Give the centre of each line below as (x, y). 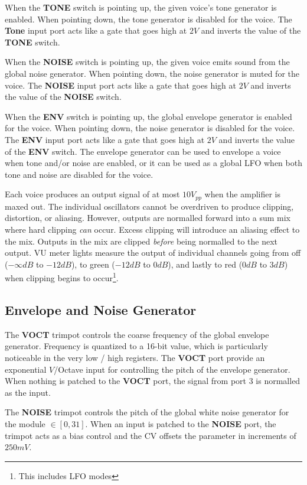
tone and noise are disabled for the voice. (79, 174)
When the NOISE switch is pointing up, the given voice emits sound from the (147, 62)
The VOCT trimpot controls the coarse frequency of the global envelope (137, 334)
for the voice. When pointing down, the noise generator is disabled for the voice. (150, 128)
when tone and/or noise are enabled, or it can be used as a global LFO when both (153, 163)
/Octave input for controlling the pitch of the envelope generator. (172, 369)
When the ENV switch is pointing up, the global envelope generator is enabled (148, 116)
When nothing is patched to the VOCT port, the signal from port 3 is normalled (153, 381)
